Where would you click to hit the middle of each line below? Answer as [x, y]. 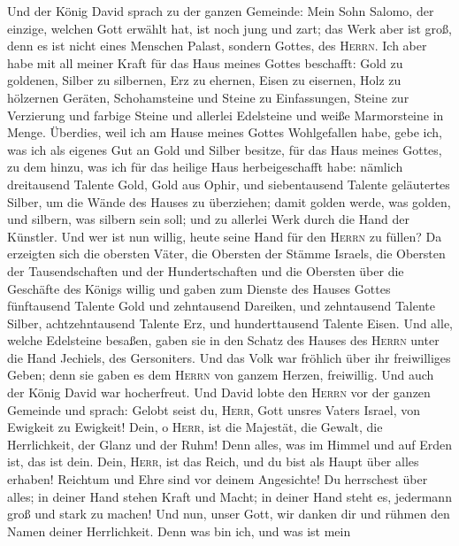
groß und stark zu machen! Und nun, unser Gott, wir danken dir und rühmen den [229, 514]
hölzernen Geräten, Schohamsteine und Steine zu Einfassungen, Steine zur [208, 97]
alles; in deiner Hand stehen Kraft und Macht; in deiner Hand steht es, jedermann [229, 496]
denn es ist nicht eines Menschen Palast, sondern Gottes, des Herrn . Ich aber [217, 46]
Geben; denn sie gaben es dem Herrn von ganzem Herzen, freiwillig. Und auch [221, 375]
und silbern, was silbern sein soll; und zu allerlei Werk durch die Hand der [208, 219]
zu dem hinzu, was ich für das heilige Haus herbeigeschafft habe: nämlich [205, 167]
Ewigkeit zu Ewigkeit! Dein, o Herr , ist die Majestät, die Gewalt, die [195, 427]
